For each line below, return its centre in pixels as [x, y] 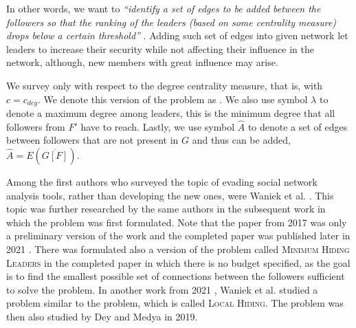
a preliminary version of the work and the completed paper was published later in [178, 236]
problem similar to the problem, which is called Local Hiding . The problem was [175, 303]
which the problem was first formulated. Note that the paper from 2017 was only [177, 222]
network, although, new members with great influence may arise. [142, 62]
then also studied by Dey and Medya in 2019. [102, 316]
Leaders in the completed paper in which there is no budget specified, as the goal [178, 262]
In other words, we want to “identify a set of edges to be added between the [164, 8]
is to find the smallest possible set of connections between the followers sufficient [176, 276]
